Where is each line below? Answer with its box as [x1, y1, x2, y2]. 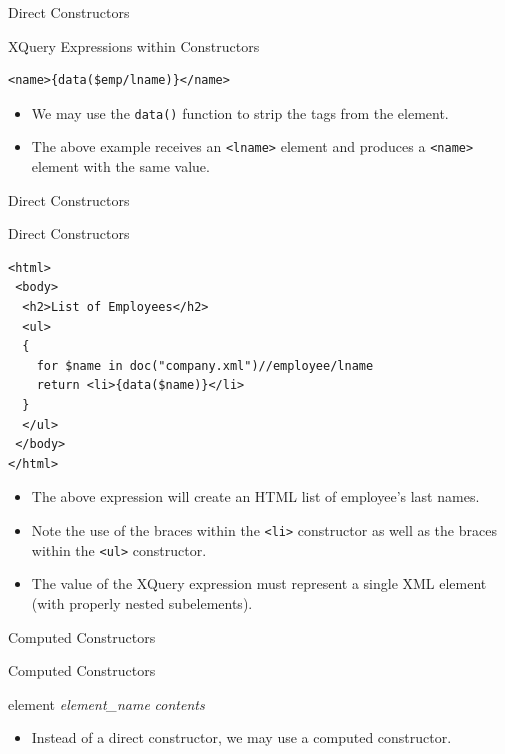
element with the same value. [31, 156, 210, 177]
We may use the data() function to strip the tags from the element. [31, 102, 449, 123]
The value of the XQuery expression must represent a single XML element [31, 573, 487, 594]
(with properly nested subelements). [31, 592, 253, 613]
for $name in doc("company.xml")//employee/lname [36, 358, 374, 373]
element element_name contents [8, 693, 205, 714]
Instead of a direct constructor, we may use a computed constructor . [31, 727, 452, 748]
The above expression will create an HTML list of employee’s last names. [31, 486, 480, 507]
